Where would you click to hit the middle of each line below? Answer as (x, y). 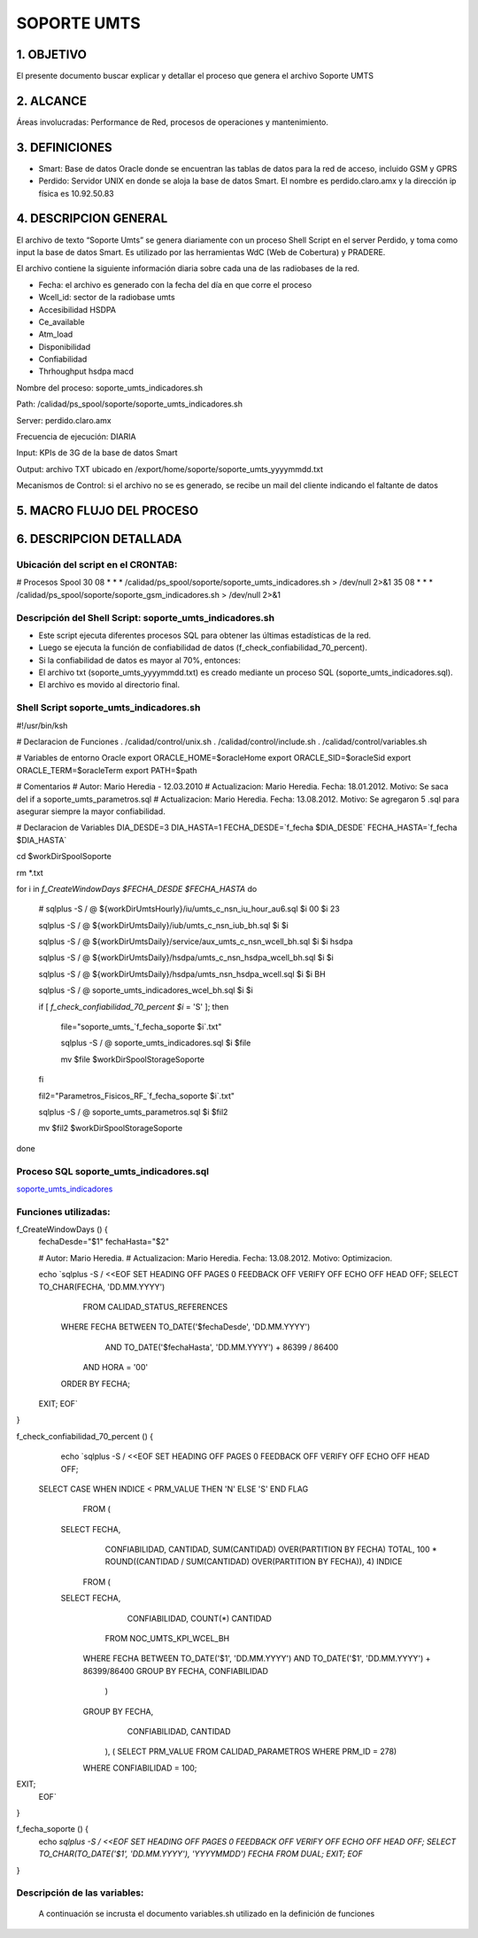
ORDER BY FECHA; (95, 1384)
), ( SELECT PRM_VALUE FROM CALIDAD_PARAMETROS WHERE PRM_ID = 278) (251, 1752)
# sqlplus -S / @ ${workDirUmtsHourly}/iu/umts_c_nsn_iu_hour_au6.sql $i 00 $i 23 (189, 909)
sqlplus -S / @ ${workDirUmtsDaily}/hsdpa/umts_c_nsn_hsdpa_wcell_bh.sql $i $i (186, 957)
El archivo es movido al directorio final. (109, 685)
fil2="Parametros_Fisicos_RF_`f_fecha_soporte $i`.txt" (136, 1096)
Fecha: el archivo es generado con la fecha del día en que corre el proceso (175, 284)
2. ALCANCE (52, 101)
